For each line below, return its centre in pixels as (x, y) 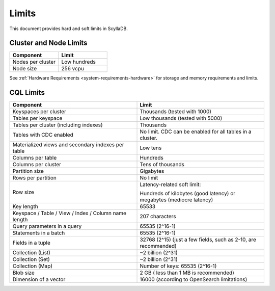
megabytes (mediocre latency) (176, 200)
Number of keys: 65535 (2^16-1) (178, 266)
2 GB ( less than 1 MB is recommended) (187, 273)
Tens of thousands (162, 165)
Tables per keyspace (37, 118)
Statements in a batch (39, 233)
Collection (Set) (31, 259)
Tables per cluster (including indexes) (58, 125)
